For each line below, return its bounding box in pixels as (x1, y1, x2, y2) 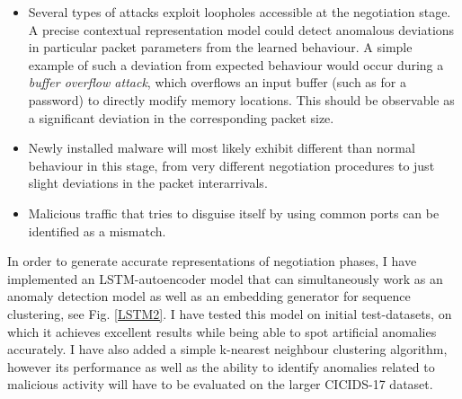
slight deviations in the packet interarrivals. (28, 173, 268, 192)
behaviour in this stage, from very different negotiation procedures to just (28, 155, 435, 174)
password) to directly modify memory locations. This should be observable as (28, 90, 455, 109)
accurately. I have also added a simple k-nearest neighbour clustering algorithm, (7, 340, 448, 359)
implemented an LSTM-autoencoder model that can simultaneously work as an (7, 269, 443, 288)
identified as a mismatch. (28, 221, 166, 240)
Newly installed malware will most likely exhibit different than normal (28, 138, 415, 157)
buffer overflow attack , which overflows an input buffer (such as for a (28, 73, 406, 92)
